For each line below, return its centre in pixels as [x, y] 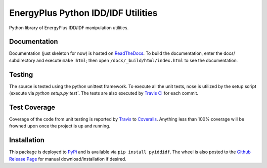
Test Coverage [32, 107]
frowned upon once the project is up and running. [60, 126]
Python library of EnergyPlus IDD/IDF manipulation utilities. [69, 28]
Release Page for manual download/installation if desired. [68, 159]
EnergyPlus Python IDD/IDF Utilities [83, 13]
